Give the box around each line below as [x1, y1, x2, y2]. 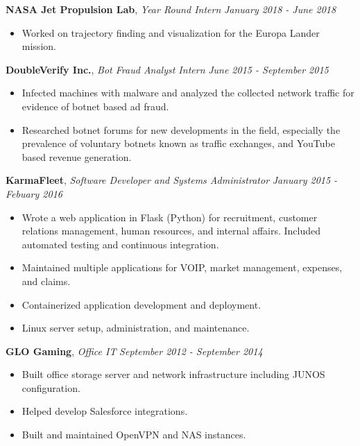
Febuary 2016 [6, 186, 62, 200]
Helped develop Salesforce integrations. [22, 404, 188, 418]
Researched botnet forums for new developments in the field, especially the [22, 122, 341, 137]
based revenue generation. [22, 149, 132, 164]
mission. [22, 39, 56, 53]
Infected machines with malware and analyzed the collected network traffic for [22, 85, 354, 100]
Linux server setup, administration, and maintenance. [22, 320, 250, 335]
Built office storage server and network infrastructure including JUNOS [22, 367, 325, 381]
